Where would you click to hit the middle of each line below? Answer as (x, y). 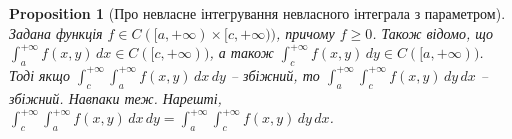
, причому (305, 32)
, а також (241, 52)
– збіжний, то (275, 74)
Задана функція (56, 32)
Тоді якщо (39, 74)
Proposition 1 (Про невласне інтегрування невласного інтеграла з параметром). (257, 13)
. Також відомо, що (433, 32)
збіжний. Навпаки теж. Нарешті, (115, 97)
